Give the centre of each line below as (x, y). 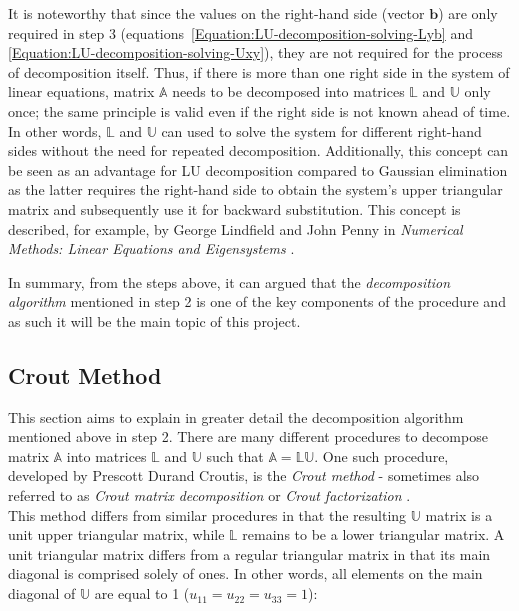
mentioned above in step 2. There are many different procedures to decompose (248, 436)
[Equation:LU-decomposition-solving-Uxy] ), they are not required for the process (255, 52)
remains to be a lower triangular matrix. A (373, 534)
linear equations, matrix (81, 91)
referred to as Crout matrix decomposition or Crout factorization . (209, 495)
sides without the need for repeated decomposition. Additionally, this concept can (258, 150)
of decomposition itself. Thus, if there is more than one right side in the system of (259, 71)
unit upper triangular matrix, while (116, 534)
